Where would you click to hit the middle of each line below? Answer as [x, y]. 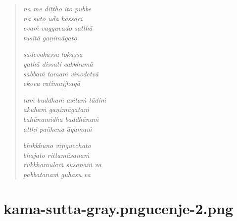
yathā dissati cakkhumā [58, 63]
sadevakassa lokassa [53, 54]
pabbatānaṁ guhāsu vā [57, 174]
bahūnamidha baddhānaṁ [61, 119]
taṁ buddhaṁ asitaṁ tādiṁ [65, 99]
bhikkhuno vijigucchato [57, 145]
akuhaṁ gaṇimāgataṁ [56, 109]
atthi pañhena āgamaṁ [57, 129]
